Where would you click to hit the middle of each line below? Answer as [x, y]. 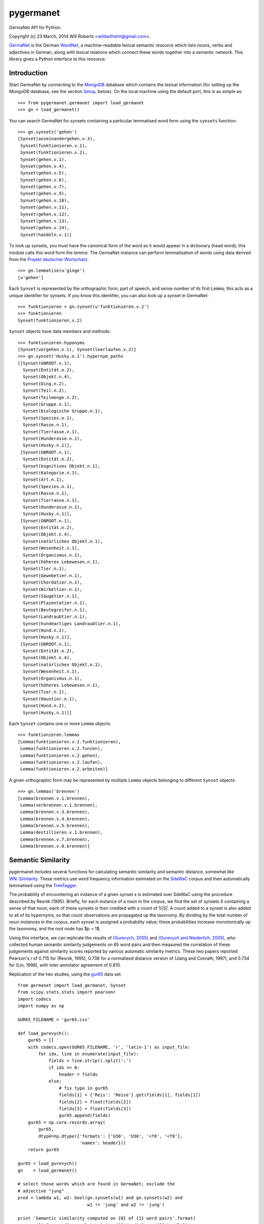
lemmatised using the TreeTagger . [43, 885]
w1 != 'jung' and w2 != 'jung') [126, 1205]
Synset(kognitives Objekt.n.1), [61, 466]
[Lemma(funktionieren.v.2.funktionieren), [69, 741]
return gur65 [43, 1150]
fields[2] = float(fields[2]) [95, 1102]
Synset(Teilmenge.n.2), [51, 397]
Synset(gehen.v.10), [45, 200]
